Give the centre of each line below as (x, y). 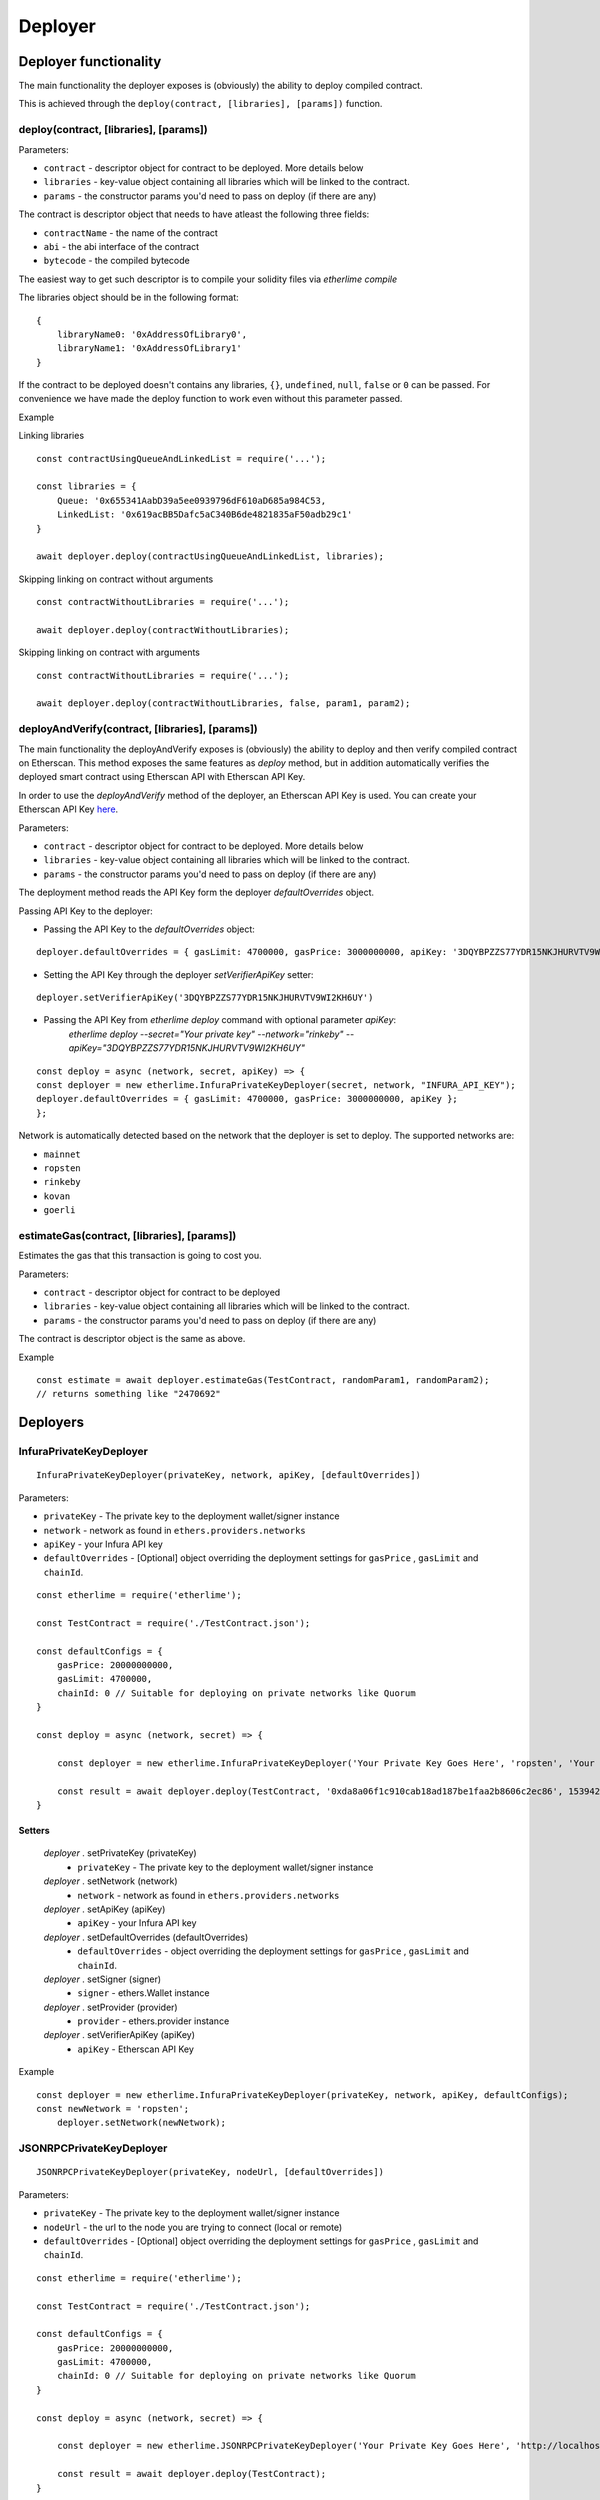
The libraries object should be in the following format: (128, 297)
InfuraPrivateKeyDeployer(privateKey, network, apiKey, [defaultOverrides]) (229, 1475)
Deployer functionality (90, 61)
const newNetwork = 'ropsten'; (113, 2109)
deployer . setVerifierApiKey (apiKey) (119, 2035)
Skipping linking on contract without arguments (116, 579)
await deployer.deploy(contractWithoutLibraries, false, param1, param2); (223, 703)
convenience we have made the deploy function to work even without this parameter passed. (210, 399)
